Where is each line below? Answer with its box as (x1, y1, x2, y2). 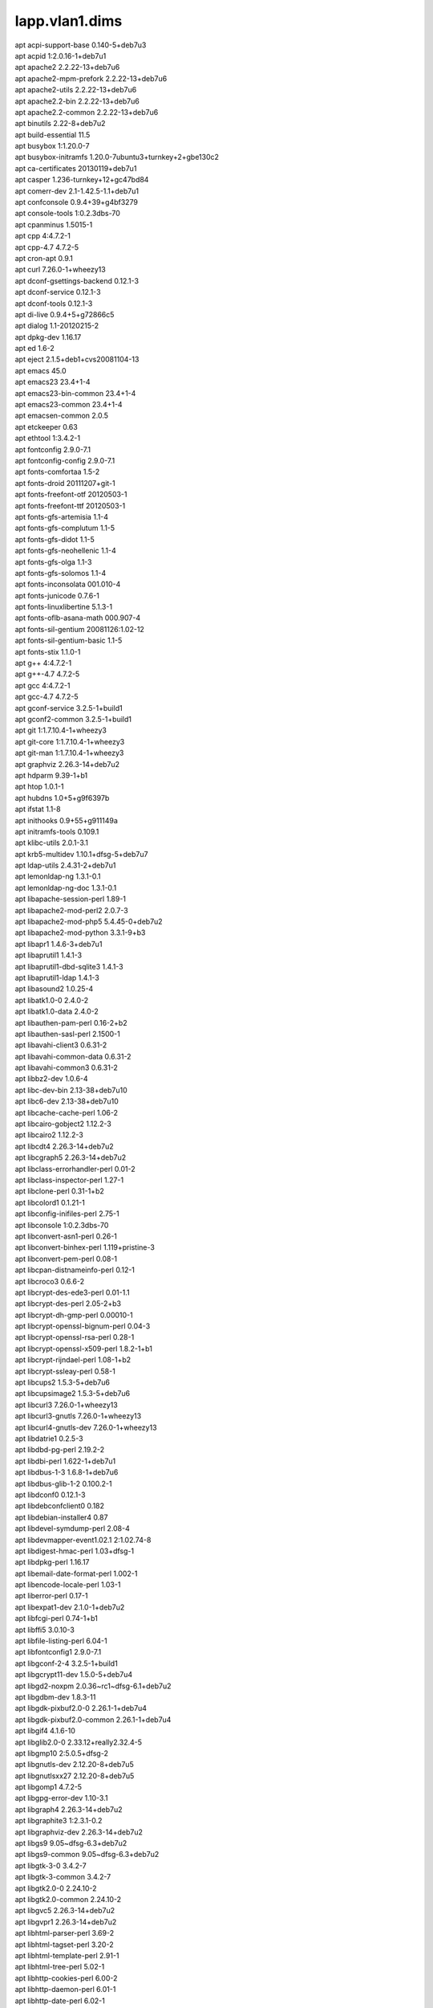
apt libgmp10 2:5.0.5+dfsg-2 (14, 1748, 108, 1758)
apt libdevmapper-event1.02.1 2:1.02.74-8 (14, 1535, 152, 1545)
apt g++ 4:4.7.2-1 (14, 659, 72, 668)
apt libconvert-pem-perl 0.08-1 (14, 1254, 118, 1263)
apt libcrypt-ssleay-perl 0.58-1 (14, 1366, 115, 1376)
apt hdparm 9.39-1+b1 (14, 770, 88, 780)
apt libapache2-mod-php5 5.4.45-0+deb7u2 (14, 916, 164, 927)
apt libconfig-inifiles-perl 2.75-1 (14, 1209, 119, 1218)
